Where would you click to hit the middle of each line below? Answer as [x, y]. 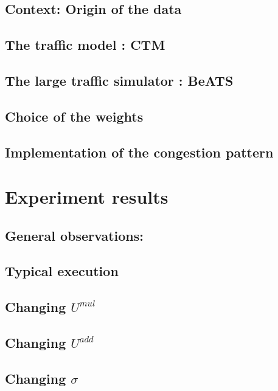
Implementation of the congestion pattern [139, 152]
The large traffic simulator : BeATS [119, 80]
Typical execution [62, 271]
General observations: [74, 235]
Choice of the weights [74, 116]
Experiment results [87, 197]
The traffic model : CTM [85, 45]
